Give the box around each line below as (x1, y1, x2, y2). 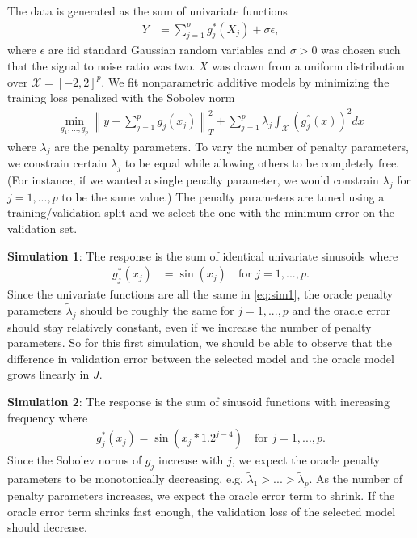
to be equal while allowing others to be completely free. (124, 155, 400, 172)
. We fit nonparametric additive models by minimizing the (101, 73, 390, 90)
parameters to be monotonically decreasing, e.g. (7, 470, 243, 487)
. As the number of (309, 470, 402, 487)
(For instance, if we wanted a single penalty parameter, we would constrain (7, 172, 379, 189)
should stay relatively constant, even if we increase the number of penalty (7, 318, 372, 335)
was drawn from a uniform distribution (212, 57, 405, 74)
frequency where (7, 409, 88, 426)
